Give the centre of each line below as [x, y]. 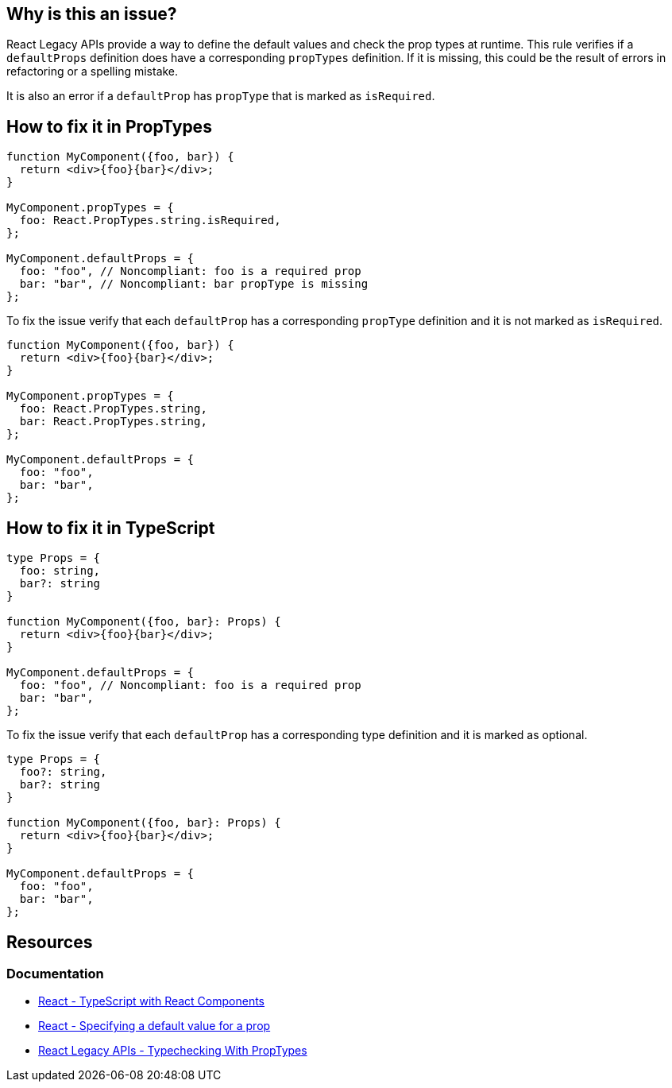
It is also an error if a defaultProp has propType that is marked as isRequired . [221, 96]
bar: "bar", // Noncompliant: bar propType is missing [194, 284]
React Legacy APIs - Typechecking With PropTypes [173, 1051]
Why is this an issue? [92, 14]
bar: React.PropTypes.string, [113, 422]
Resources [50, 942]
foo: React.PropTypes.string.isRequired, [150, 221]
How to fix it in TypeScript [111, 528]
